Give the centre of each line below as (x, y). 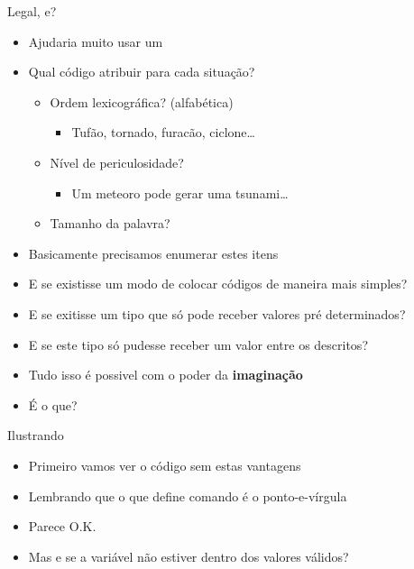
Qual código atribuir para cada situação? (142, 72)
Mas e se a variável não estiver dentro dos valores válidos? (189, 556)
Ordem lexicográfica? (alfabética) (142, 101)
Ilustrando (36, 435)
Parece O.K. (62, 526)
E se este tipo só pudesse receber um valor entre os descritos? (198, 344)
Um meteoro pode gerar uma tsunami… (180, 193)
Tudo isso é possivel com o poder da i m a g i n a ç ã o (166, 375)
